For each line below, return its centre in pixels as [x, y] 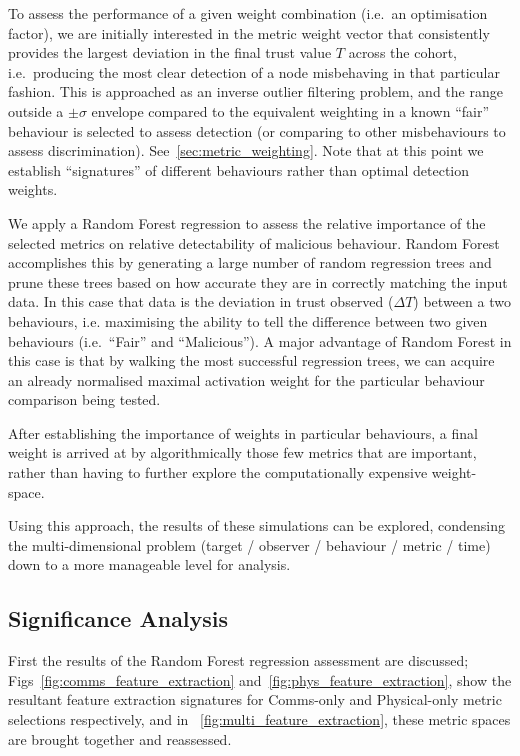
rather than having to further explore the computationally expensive [218, 472]
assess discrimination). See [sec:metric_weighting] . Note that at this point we [246, 150]
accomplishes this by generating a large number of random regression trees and [250, 262]
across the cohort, [402, 52]
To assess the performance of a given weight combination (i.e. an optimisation [248, 13]
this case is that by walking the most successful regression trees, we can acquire [251, 360]
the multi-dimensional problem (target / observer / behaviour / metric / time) [249, 544]
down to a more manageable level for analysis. [149, 564]
